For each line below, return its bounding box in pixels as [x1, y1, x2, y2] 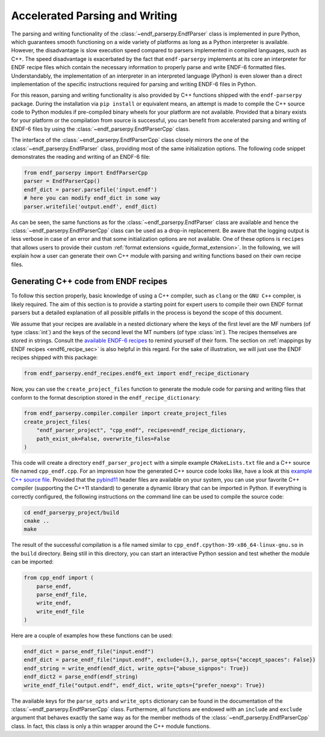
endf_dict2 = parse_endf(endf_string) [23, 673, 138, 680]
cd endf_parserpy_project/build [23, 509, 120, 516]
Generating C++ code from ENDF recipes [11, 276, 168, 287]
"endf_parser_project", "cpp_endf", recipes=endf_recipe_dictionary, [36, 427, 246, 434]
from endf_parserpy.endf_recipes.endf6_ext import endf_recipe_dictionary [23, 370, 250, 377]
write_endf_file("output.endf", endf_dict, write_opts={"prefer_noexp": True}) [23, 682, 265, 689]
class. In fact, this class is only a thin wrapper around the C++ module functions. [11, 723, 211, 730]
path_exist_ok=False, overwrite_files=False [36, 435, 170, 442]
